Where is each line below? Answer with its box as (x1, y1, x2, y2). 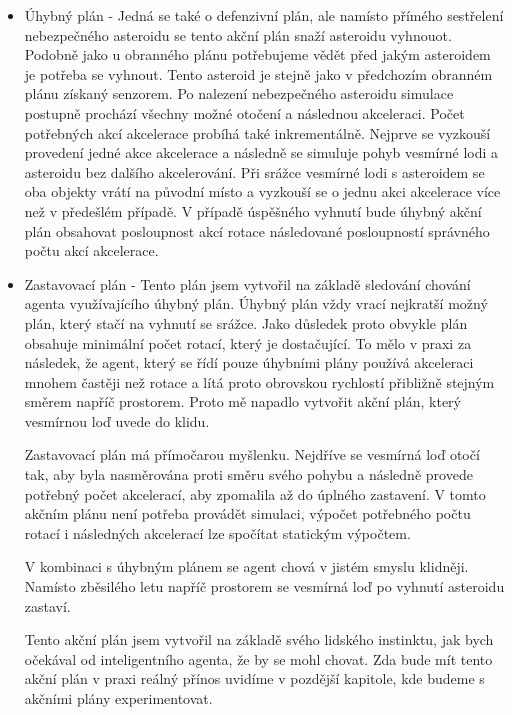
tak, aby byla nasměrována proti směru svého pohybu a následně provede (24, 464, 473, 485)
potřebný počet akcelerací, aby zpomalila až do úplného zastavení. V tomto (24, 483, 486, 504)
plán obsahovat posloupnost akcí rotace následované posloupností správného (24, 220, 490, 241)
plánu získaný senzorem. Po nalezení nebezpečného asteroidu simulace (24, 83, 454, 104)
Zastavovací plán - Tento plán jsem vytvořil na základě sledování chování (24, 273, 471, 294)
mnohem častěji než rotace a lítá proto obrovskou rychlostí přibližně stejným (24, 371, 495, 392)
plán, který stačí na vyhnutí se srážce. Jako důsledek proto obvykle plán (24, 312, 468, 333)
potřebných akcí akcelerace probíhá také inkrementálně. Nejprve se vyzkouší (24, 122, 491, 143)
